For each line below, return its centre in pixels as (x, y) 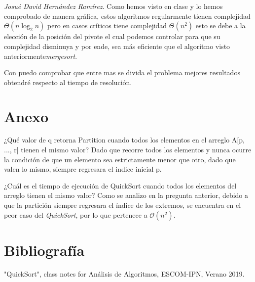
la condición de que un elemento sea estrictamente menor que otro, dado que (120, 159)
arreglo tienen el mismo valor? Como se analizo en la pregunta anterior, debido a (126, 195)
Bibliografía (44, 250)
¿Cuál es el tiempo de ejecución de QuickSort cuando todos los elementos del (120, 185)
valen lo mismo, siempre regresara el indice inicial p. (83, 169)
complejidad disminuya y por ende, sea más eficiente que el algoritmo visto (117, 46)
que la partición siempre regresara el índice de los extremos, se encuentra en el (123, 205)
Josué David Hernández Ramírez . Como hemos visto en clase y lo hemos (113, 6)
